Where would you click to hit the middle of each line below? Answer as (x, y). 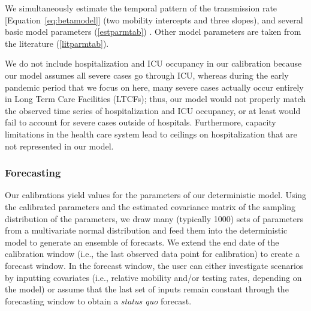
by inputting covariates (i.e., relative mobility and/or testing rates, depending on (153, 277)
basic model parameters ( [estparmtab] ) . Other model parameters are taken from (153, 32)
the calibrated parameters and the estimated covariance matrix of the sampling (150, 206)
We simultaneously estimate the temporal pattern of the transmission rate (141, 8)
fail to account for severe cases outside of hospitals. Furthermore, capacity (141, 122)
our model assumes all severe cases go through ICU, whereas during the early (147, 75)
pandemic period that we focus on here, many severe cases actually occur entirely (154, 87)
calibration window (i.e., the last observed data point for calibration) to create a (152, 254)
